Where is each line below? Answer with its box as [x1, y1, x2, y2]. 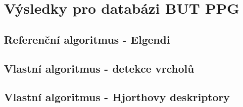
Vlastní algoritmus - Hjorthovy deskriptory [4, 89, 230, 105]
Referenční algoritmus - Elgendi [4, 31, 170, 47]
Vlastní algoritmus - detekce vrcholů [4, 60, 194, 76]
